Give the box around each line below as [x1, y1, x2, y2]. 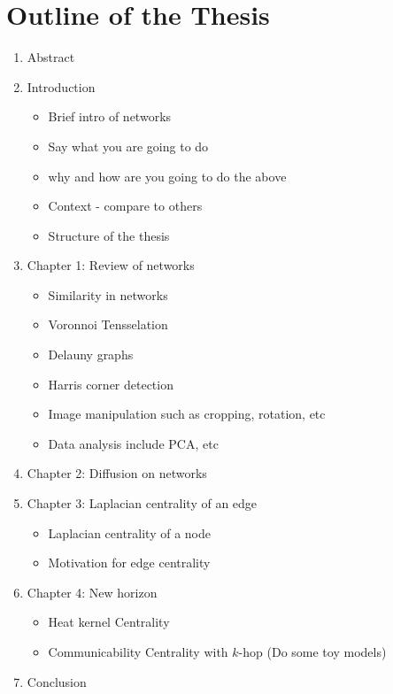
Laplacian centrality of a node [48, 523, 212, 542]
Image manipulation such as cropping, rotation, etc [48, 405, 326, 423]
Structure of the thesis [48, 226, 170, 244]
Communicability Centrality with [48, 643, 228, 660]
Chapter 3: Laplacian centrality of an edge [27, 494, 258, 513]
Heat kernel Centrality [48, 613, 170, 631]
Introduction [27, 77, 96, 96]
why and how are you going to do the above [48, 166, 287, 185]
